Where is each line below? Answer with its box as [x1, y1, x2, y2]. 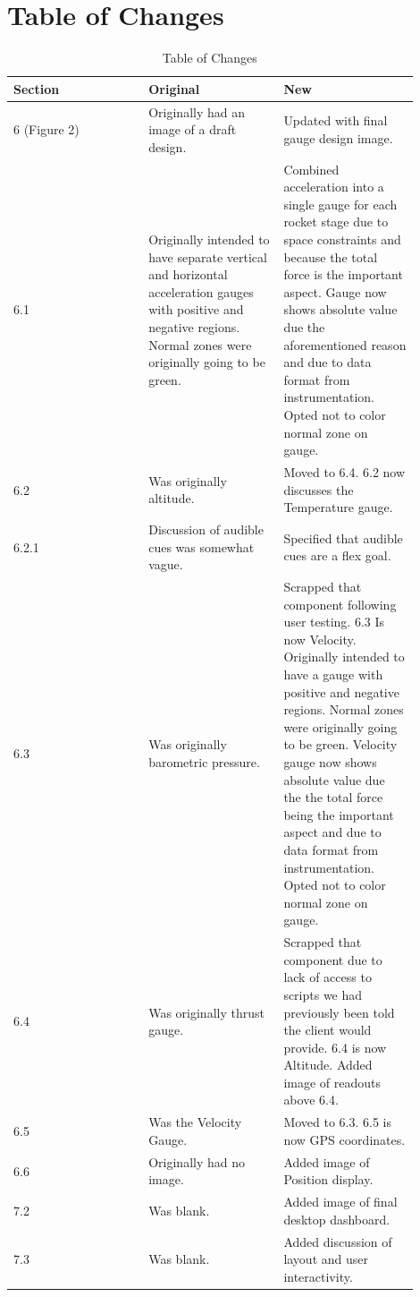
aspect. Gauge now [283, 282, 387, 301]
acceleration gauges [148, 282, 254, 301]
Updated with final [283, 111, 388, 130]
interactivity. [283, 1267, 353, 1285]
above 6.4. [283, 1090, 339, 1109]
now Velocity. [283, 629, 357, 648]
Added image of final [283, 1192, 398, 1211]
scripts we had [283, 985, 363, 1003]
